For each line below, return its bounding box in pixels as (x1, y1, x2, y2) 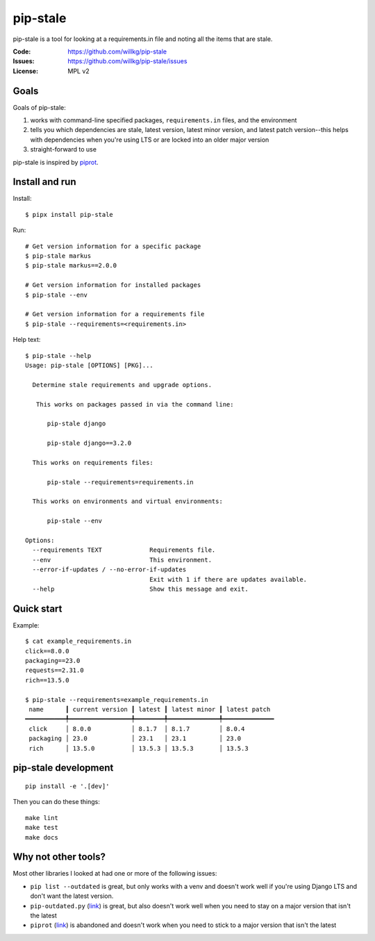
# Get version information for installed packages (25, 281, 201, 289)
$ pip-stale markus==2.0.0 (25, 261, 117, 270)
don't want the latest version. (30, 892, 114, 900)
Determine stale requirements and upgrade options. (32, 381, 212, 388)
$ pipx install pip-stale (25, 211, 114, 218)
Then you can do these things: (12, 798, 101, 806)
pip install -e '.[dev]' (25, 782, 110, 790)
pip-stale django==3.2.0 (47, 439, 132, 448)
